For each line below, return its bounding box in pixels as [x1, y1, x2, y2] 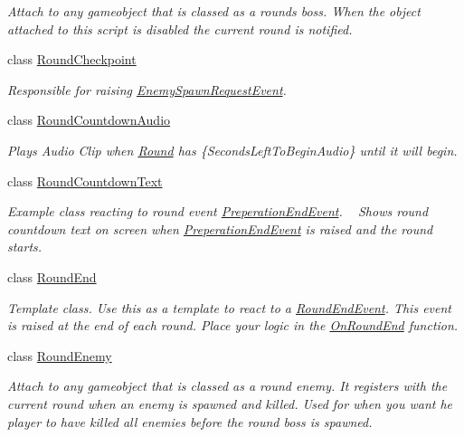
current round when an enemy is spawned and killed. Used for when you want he [7, 394, 453, 413]
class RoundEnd [7, 267, 97, 286]
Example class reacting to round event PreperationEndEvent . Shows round [7, 202, 429, 221]
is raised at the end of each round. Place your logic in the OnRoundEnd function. [7, 316, 459, 335]
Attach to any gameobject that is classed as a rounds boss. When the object [7, 2, 421, 20]
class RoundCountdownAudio [7, 110, 171, 129]
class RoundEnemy [7, 346, 112, 365]
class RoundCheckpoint [7, 50, 137, 69]
